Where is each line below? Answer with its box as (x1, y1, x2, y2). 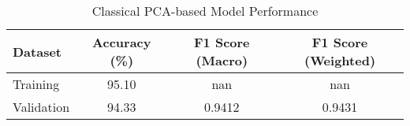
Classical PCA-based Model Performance (91, 2, 319, 20)
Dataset (13, 42, 62, 61)
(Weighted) (304, 51, 376, 69)
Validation (13, 98, 70, 116)
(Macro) (196, 51, 248, 69)
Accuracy (92, 33, 151, 51)
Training (13, 75, 60, 93)
